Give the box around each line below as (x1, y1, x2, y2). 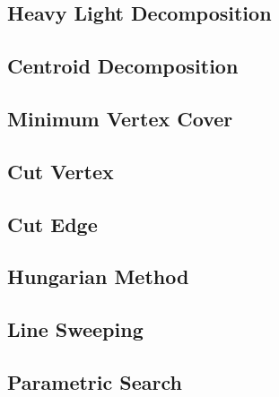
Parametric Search (7, 367, 182, 395)
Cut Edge (7, 210, 98, 237)
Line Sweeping (7, 315, 144, 343)
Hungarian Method (7, 263, 189, 290)
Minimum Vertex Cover (7, 104, 233, 132)
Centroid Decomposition (7, 52, 239, 80)
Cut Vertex (7, 157, 114, 185)
